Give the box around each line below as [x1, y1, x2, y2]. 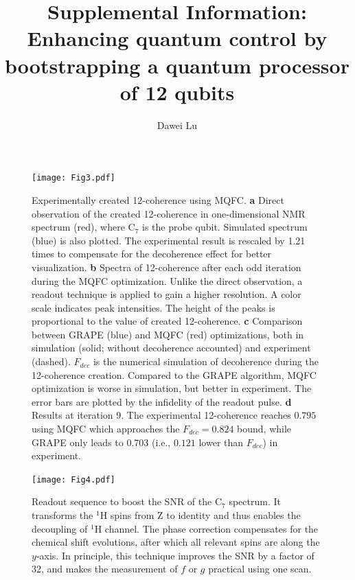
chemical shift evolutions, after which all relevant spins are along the [32, 535, 320, 549]
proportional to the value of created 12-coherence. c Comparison [32, 314, 303, 328]
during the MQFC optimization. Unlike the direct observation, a [32, 273, 303, 288]
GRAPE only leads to [32, 434, 124, 449]
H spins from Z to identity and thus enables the [100, 508, 301, 522]
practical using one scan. [208, 561, 312, 576]
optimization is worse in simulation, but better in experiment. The [32, 381, 312, 395]
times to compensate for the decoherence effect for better [32, 246, 272, 261]
